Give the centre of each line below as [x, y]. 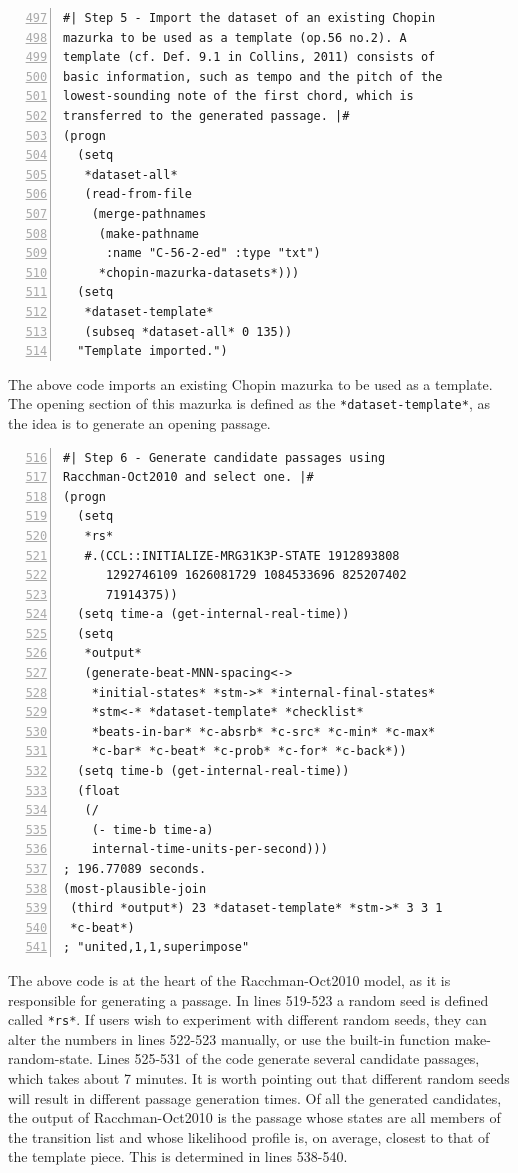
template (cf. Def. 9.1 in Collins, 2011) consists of [249, 57]
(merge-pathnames [149, 213]
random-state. [50, 1058]
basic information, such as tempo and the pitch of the [253, 76]
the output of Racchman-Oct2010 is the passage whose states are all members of [254, 1117]
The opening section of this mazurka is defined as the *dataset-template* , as [249, 403]
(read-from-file [138, 194]
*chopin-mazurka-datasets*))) [199, 272]
